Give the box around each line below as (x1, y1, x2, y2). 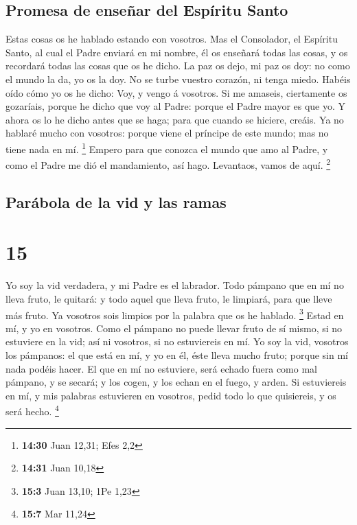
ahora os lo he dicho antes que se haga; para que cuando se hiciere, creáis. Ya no (5, 112, 344, 126)
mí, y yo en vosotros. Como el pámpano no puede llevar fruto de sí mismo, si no (5, 320, 343, 335)
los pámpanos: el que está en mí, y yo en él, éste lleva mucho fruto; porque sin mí (5, 347, 348, 362)
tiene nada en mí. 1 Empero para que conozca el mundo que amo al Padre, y (5, 139, 328, 156)
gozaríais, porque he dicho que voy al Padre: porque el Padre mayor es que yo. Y (5, 99, 346, 113)
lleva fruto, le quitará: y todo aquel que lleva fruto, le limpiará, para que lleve (5, 291, 332, 305)
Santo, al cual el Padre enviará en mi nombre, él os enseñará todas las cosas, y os (5, 45, 348, 59)
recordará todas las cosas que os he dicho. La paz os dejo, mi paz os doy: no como (5, 58, 350, 73)
